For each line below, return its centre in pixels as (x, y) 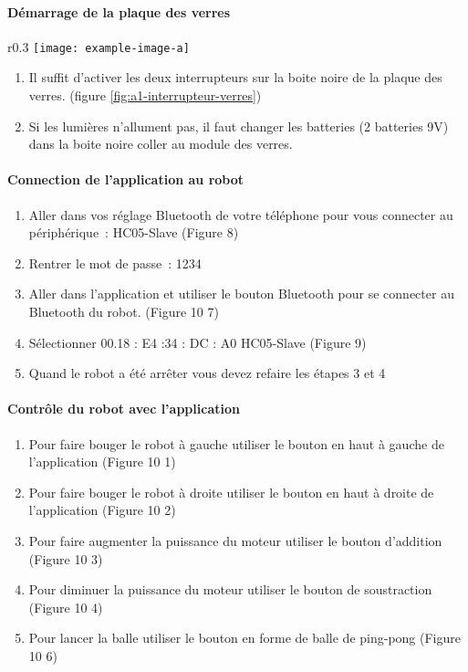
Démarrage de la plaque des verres (119, 11)
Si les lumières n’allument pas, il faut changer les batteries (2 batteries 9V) (239, 126)
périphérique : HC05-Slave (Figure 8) (134, 232)
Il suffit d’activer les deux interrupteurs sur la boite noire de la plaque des (235, 77)
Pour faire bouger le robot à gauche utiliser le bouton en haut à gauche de (236, 443)
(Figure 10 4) (66, 607)
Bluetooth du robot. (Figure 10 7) (124, 311)
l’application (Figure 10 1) (102, 462)
